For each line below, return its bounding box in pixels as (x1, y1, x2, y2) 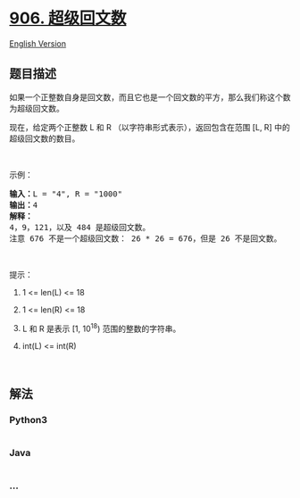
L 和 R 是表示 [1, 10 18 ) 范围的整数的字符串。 (21, 321, 181, 334)
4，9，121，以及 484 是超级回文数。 (9, 222, 151, 232)
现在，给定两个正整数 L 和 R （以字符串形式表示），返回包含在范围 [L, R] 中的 (9, 121, 290, 132)
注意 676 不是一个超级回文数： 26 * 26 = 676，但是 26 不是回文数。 (9, 233, 282, 244)
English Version (9, 37, 67, 49)
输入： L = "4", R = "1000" (9, 188, 123, 199)
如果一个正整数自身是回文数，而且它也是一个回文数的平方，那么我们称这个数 (9, 91, 291, 103)
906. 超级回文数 (9, 8, 127, 29)
